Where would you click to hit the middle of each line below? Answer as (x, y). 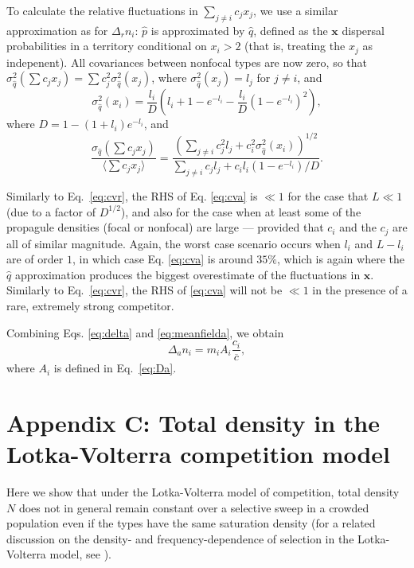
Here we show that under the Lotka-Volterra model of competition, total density (203, 492)
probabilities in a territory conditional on (107, 46)
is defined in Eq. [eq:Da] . (115, 368)
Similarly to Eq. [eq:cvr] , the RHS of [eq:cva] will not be (145, 290)
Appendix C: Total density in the (193, 422)
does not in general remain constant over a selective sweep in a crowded (194, 507)
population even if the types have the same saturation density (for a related (191, 523)
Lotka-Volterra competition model (199, 454)
